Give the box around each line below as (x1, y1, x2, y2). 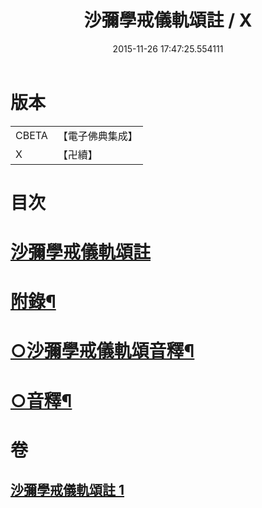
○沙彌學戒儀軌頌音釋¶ (10, 340, 195, 363)
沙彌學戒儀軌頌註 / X (83, 9, 253, 32)
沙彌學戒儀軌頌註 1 (10, 482, 125, 499)
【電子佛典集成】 (57, 129, 138, 143)
